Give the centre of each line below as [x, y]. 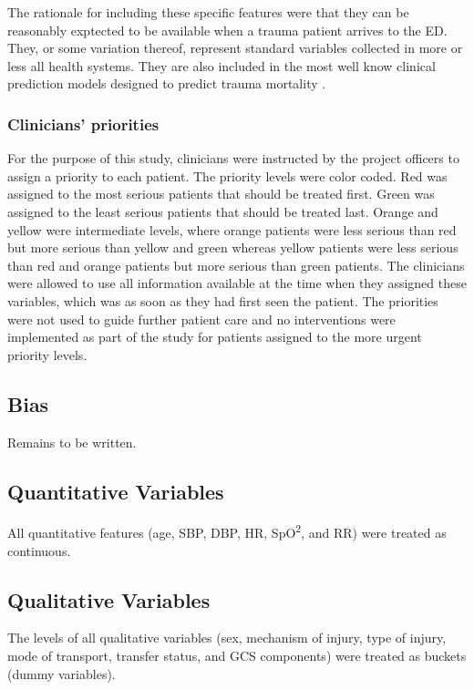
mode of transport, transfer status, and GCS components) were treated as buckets [237, 655]
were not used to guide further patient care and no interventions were [201, 319]
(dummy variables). [62, 673]
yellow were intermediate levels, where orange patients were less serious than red [232, 229]
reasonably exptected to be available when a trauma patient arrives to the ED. [227, 30]
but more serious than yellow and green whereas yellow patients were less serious [233, 247]
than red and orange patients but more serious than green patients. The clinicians [236, 265]
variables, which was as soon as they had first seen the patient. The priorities [223, 300]
